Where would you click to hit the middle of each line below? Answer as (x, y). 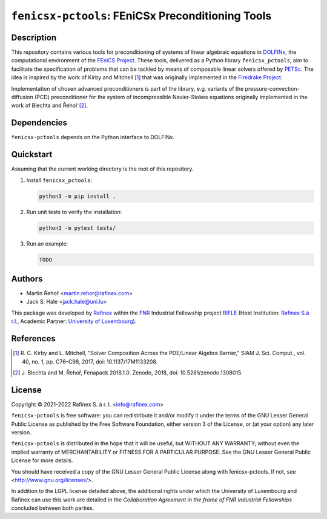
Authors (27, 279)
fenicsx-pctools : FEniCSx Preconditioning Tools (141, 16)
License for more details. (42, 460)
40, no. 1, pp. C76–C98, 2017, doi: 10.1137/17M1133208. (90, 361)
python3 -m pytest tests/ (78, 228)
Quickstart (32, 155)
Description (34, 37)
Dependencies (39, 123)
